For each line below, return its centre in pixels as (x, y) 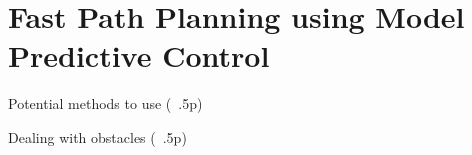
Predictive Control (139, 55)
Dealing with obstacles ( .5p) (97, 136)
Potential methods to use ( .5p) (105, 103)
